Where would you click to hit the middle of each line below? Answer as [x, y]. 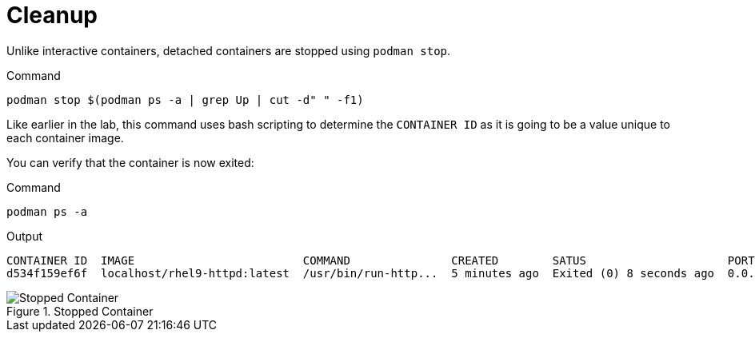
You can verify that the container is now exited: [130, 162]
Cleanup [52, 15]
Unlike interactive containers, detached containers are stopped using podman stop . [229, 50]
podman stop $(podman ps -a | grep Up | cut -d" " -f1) [185, 99]
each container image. [65, 137]
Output [24, 236]
